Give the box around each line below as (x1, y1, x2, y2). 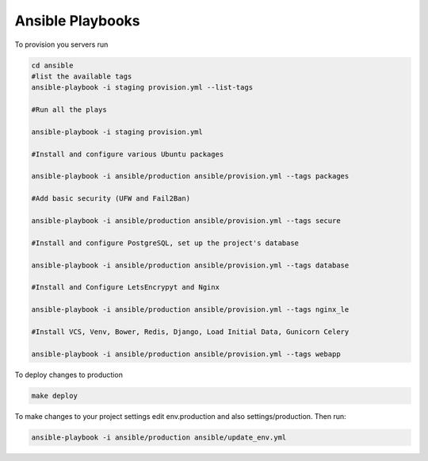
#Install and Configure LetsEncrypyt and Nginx (31, 282, 220, 292)
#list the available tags (31, 71, 132, 81)
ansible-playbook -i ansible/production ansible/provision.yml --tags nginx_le (31, 305, 350, 314)
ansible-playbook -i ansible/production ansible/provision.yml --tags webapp (31, 349, 341, 359)
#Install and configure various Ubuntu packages (31, 149, 224, 159)
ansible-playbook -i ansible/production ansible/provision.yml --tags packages (31, 171, 350, 181)
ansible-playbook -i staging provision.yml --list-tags (31, 83, 254, 92)
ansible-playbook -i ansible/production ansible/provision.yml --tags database (31, 260, 350, 270)
